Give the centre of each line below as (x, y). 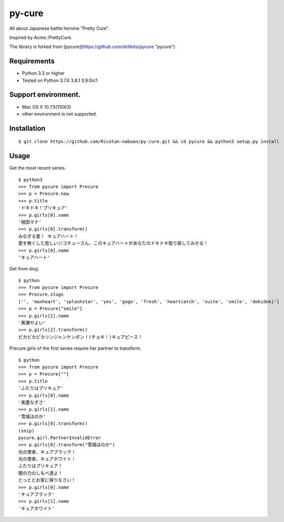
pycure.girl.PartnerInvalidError (60, 438)
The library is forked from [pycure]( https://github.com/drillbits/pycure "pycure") (92, 47)
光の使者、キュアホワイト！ (47, 459)
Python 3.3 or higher (43, 73)
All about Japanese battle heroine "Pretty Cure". (59, 28)
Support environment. (45, 95)
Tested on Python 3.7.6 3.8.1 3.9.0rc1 (60, 80)
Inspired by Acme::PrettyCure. (41, 37)
